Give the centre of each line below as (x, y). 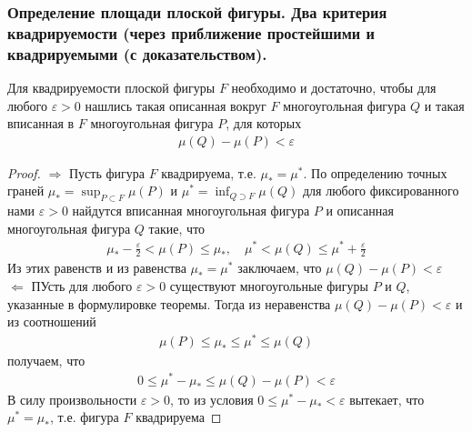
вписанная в (41, 123)
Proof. (24, 172)
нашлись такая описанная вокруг (176, 105)
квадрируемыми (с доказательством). (137, 53)
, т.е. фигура (84, 417)
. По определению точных (375, 172)
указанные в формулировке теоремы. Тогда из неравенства (169, 303)
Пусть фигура (106, 172)
